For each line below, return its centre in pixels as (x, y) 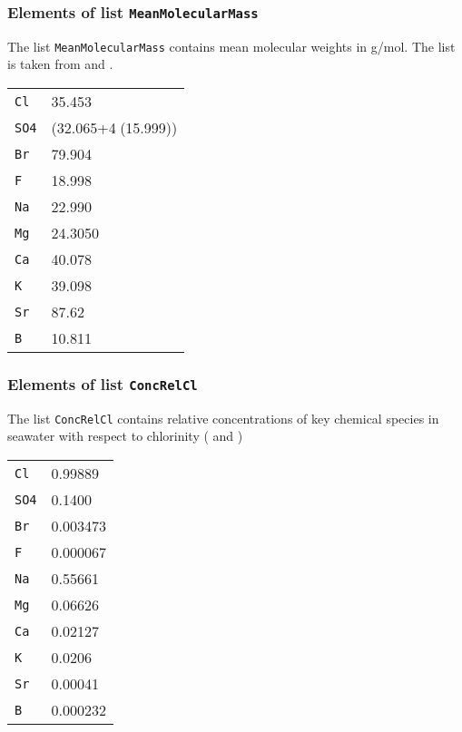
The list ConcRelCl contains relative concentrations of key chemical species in (223, 418)
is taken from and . (60, 64)
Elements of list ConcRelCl (103, 383)
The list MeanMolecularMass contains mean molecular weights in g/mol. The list (231, 46)
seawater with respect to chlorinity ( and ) (125, 436)
